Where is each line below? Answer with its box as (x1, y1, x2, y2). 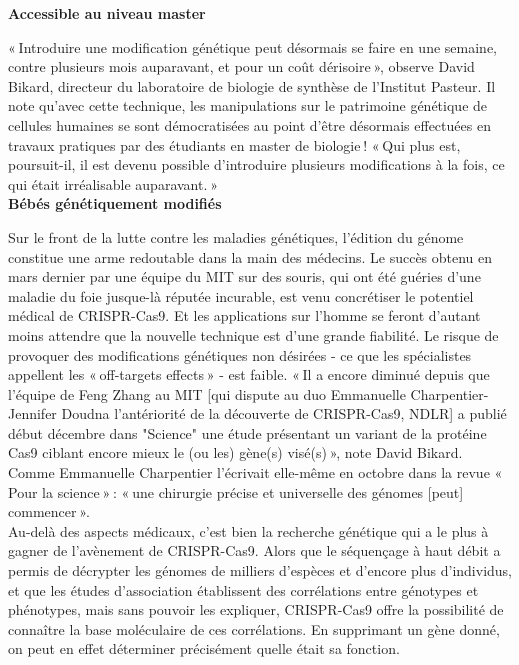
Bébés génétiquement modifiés (8, 193, 222, 214)
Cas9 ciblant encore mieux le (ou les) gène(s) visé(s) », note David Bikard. (8, 442, 463, 463)
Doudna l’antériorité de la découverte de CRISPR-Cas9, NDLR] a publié (61, 403, 507, 424)
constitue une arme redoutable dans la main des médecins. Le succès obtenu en (8, 246, 493, 267)
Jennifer (8, 403, 57, 424)
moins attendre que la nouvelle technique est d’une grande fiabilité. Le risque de (8, 324, 499, 345)
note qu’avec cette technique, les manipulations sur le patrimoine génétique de (8, 95, 488, 116)
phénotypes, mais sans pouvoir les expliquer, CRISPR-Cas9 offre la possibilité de (8, 599, 504, 620)
